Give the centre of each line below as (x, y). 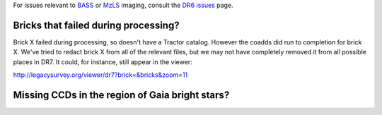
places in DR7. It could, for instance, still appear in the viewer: (103, 62)
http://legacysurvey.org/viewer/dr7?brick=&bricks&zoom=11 (100, 75)
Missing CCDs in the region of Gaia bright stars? (121, 95)
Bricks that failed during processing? (96, 25)
